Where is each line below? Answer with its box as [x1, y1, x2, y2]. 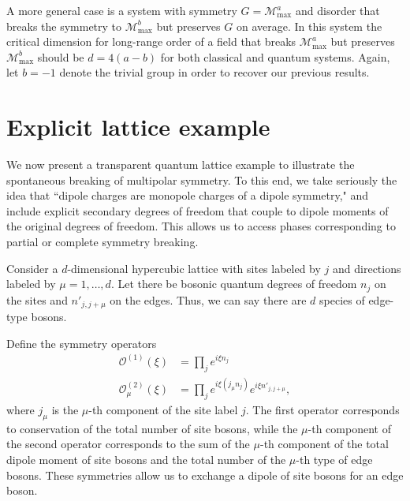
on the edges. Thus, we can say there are [110, 291, 307, 308]
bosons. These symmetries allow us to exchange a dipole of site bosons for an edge [6, 466, 404, 483]
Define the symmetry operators [6, 335, 157, 351]
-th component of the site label [88, 401, 238, 417]
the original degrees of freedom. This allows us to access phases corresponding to [6, 218, 396, 234]
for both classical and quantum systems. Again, [160, 48, 390, 65]
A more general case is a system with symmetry [6, 2, 237, 18]
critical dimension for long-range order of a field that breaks [6, 33, 296, 50]
